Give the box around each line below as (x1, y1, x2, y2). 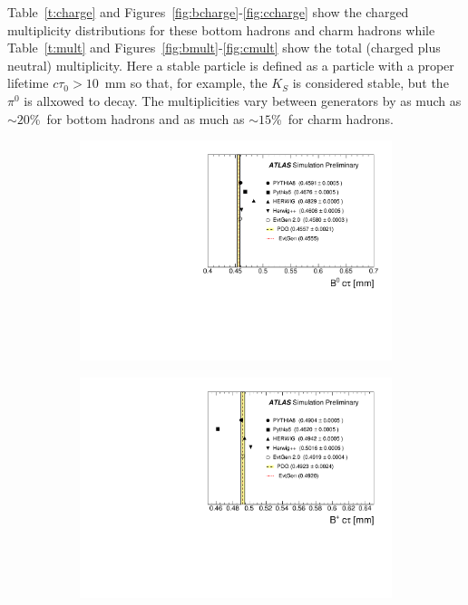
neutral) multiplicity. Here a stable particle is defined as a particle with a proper (7, 55, 454, 74)
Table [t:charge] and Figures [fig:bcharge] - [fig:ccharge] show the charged (7, 3, 409, 21)
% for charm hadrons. (271, 109, 394, 128)
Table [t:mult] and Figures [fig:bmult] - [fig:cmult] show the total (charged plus (7, 38, 441, 57)
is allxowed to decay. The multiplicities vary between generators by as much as (24, 91, 462, 110)
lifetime (7, 73, 49, 92)
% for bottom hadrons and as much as (29, 109, 245, 128)
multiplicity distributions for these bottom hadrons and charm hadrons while (7, 20, 435, 39)
